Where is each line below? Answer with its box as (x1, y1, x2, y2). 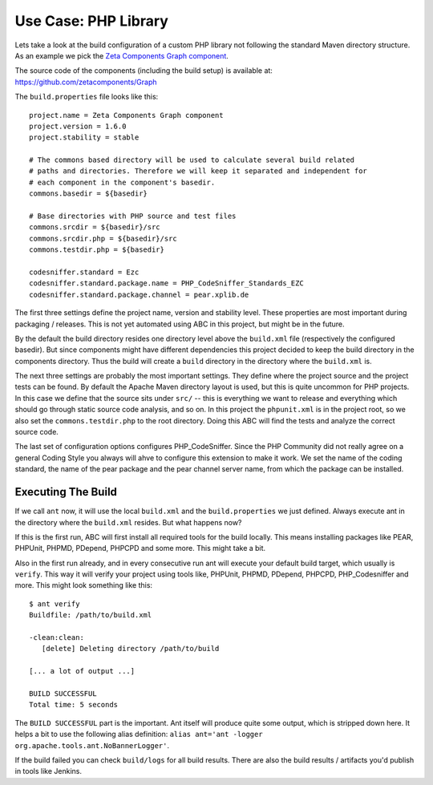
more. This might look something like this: (14, 581, 152, 590)
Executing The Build (14, 485, 118, 499)
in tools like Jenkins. (14, 767, 82, 776)
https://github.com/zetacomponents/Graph (14, 77, 157, 87)
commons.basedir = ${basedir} (29, 189, 148, 198)
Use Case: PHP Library (14, 12, 168, 30)
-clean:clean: (29, 633, 84, 642)
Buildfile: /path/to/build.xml (29, 610, 152, 620)
